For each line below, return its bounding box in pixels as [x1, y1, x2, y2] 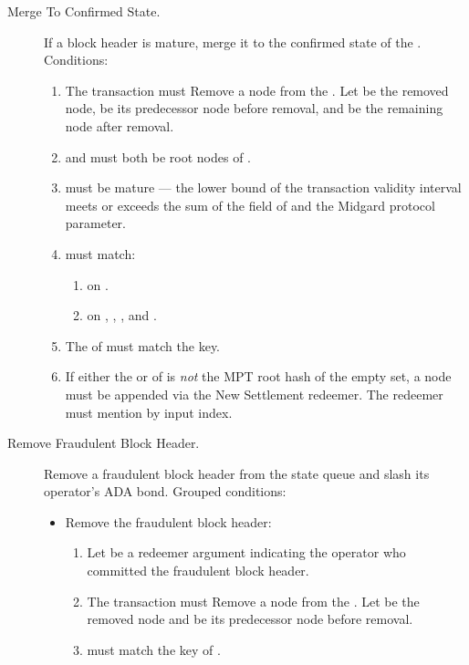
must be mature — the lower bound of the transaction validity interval [65, 178, 462, 197]
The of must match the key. [65, 336, 221, 355]
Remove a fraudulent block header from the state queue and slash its [44, 463, 430, 483]
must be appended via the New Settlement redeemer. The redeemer [65, 384, 443, 403]
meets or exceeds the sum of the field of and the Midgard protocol [65, 195, 435, 214]
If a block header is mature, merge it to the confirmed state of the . [44, 32, 422, 51]
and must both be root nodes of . [65, 147, 252, 166]
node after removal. [65, 116, 174, 135]
